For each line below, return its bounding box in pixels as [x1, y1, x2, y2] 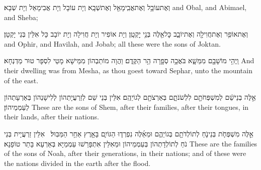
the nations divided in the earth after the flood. [4, 157, 151, 168]
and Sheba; [4, 12, 38, 22]
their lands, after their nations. [4, 111, 99, 122]
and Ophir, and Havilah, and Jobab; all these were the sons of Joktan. [4, 38, 221, 49]
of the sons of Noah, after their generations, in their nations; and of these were [4, 148, 246, 158]
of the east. [4, 75, 39, 85]
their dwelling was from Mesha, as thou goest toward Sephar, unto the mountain [4, 65, 252, 75]
